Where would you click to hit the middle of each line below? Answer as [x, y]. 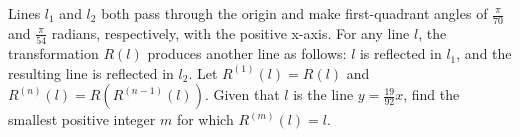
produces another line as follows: [247, 53]
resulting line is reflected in [91, 72]
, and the [484, 53]
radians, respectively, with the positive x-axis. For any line [230, 32]
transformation [53, 53]
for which [205, 119]
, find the [431, 94]
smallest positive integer [82, 119]
